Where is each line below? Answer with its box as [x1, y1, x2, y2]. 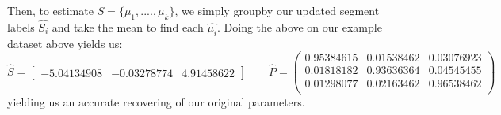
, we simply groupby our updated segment [174, 2, 380, 18]
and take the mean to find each [52, 19, 204, 35]
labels [7, 19, 35, 35]
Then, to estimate [7, 2, 94, 18]
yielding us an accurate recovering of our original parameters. [7, 93, 305, 109]
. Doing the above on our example [217, 19, 382, 35]
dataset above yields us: [7, 35, 123, 51]
